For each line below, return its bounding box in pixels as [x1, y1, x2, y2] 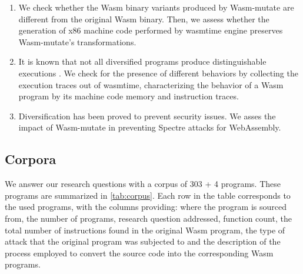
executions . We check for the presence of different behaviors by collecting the [18, 66, 298, 79]
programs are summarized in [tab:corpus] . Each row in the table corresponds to [5, 189, 291, 201]
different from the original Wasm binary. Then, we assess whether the [18, 12, 269, 25]
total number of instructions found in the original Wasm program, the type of [5, 223, 285, 236]
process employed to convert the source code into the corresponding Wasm [5, 246, 274, 259]
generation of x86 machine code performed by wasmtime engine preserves [18, 24, 283, 36]
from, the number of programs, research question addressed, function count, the [5, 212, 292, 224]
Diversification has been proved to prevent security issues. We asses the [18, 109, 276, 122]
